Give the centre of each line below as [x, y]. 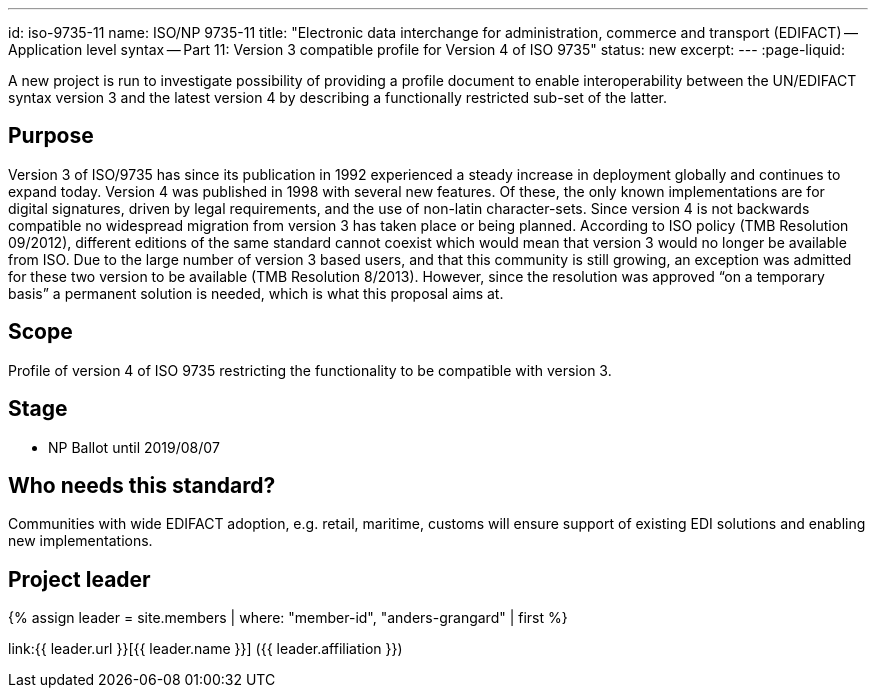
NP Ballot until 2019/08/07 [134, 447]
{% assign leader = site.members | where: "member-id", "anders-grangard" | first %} [288, 618]
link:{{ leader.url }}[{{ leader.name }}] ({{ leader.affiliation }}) [205, 649]
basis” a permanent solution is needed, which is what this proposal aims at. [256, 293]
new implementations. [80, 541]
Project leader [79, 579]
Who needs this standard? [142, 485]
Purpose [51, 136]
